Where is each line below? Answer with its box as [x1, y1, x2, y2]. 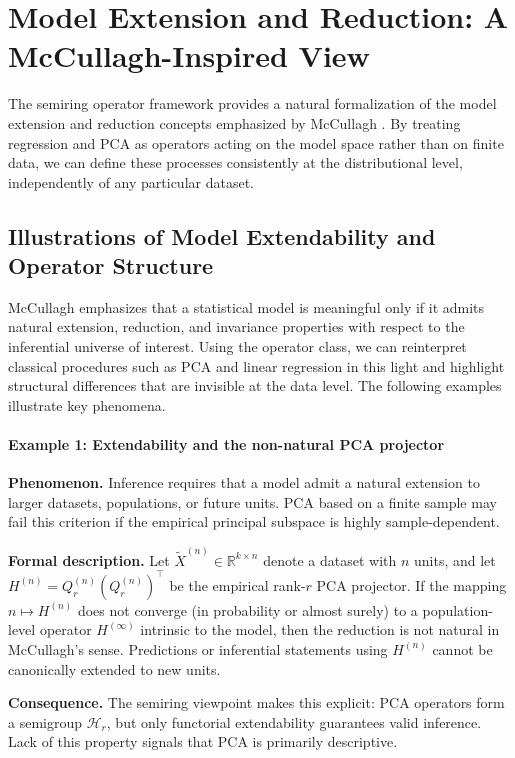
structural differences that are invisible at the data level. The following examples [8, 375, 502, 396]
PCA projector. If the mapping [316, 574, 507, 595]
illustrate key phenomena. [8, 394, 166, 415]
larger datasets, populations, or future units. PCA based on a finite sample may [8, 491, 497, 512]
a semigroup [8, 711, 83, 732]
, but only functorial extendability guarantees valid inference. [106, 711, 482, 732]
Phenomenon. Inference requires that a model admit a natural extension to [8, 472, 480, 493]
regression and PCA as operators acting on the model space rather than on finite [8, 132, 504, 153]
